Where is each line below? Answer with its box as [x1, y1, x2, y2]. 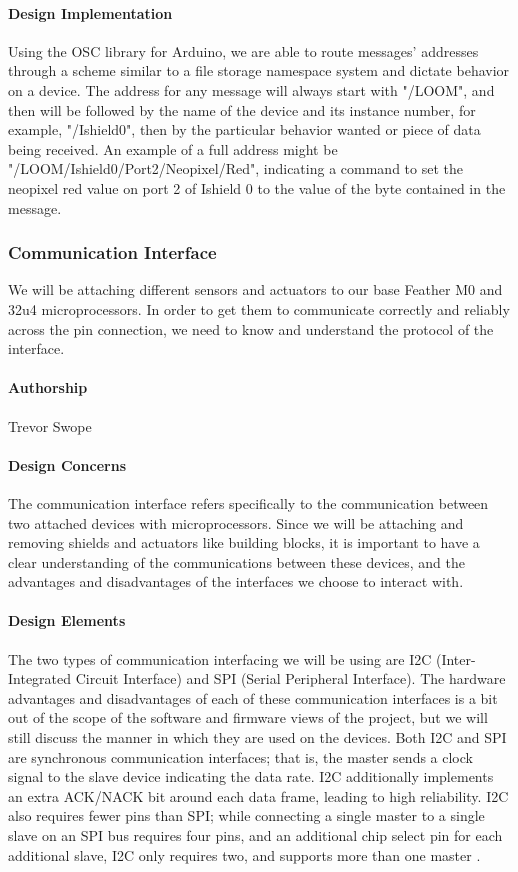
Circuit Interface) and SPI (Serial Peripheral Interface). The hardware [75, 668, 506, 689]
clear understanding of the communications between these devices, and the [8, 551, 465, 572]
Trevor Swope [8, 415, 92, 436]
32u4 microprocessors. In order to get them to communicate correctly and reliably [8, 298, 510, 319]
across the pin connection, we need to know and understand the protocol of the [8, 318, 494, 339]
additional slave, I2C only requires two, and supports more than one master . [8, 844, 481, 865]
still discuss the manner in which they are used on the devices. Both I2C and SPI [8, 727, 507, 748]
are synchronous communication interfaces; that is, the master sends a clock [8, 746, 473, 767]
